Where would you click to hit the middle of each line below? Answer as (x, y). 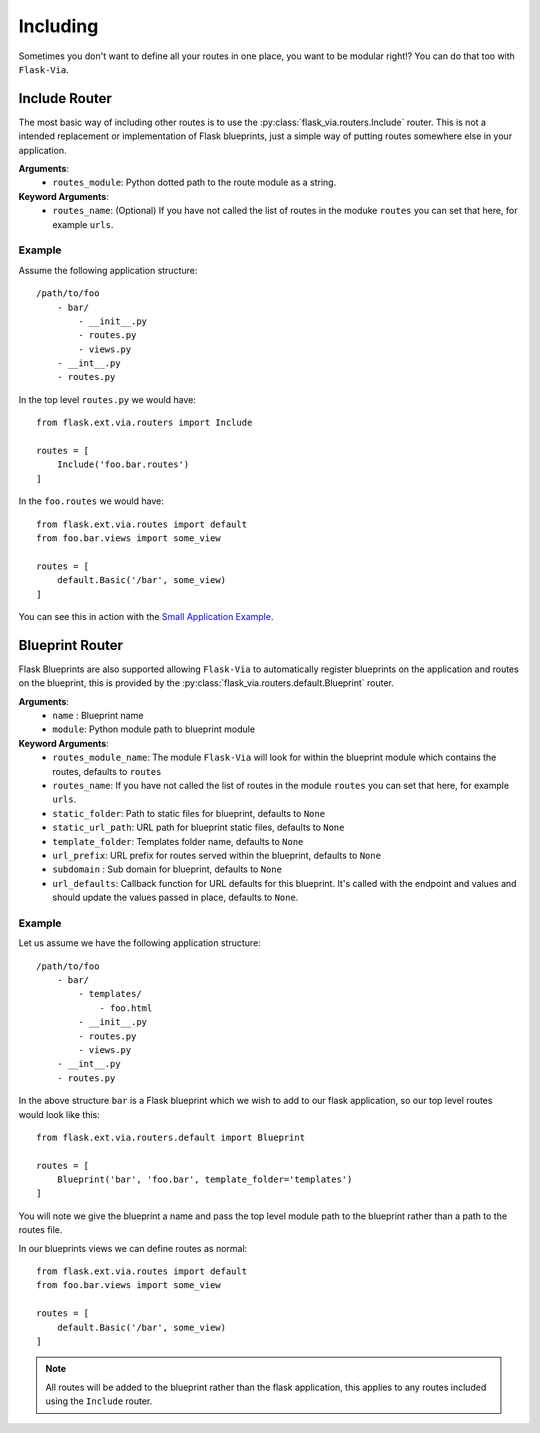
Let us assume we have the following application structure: (140, 943)
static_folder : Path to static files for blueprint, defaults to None (188, 813)
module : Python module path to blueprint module (153, 729)
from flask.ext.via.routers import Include (144, 423)
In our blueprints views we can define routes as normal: (133, 1248)
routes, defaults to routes (107, 771)
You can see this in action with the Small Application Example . (146, 616)
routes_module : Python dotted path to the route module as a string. (194, 182)
